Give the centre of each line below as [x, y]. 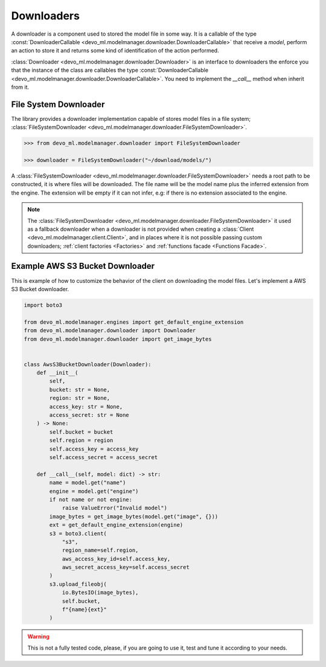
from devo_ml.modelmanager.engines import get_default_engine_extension [134, 322]
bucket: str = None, [80, 389]
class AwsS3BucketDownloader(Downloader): [88, 364]
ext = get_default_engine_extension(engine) [116, 525]
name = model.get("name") [88, 483]
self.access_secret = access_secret [104, 457]
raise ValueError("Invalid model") [114, 508]
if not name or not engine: [91, 499]
